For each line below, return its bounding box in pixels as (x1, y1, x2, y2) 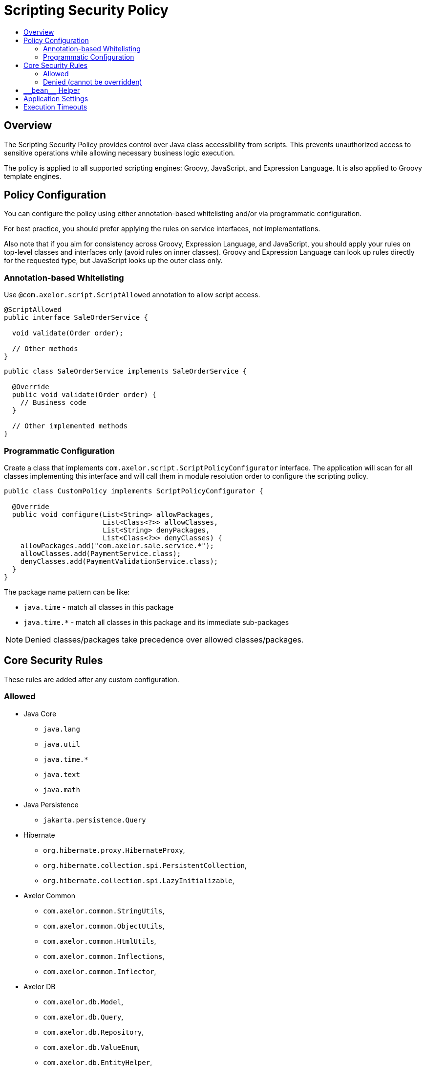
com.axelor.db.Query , (43, 1012, 124, 1021)
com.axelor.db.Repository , (43, 1027, 144, 1036)
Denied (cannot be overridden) (43, 77, 142, 86)
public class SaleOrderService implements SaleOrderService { (4, 367, 247, 376)
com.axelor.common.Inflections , (43, 952, 165, 960)
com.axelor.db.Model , (43, 997, 124, 1006)
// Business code (20, 399, 86, 407)
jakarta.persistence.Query (43, 816, 146, 824)
